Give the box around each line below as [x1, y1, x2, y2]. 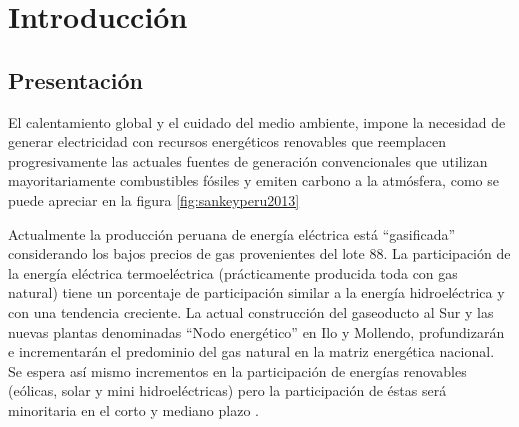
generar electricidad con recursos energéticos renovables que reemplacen [8, 131, 447, 152]
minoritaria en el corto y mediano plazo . [8, 399, 259, 420]
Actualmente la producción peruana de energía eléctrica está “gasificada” [8, 223, 456, 244]
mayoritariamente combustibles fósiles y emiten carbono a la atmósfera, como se [8, 170, 499, 191]
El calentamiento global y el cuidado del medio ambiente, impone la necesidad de [8, 111, 506, 132]
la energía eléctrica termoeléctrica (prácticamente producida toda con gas [8, 262, 458, 283]
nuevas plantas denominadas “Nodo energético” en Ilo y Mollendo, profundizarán [8, 321, 505, 342]
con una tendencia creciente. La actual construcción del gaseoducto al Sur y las [8, 301, 494, 322]
